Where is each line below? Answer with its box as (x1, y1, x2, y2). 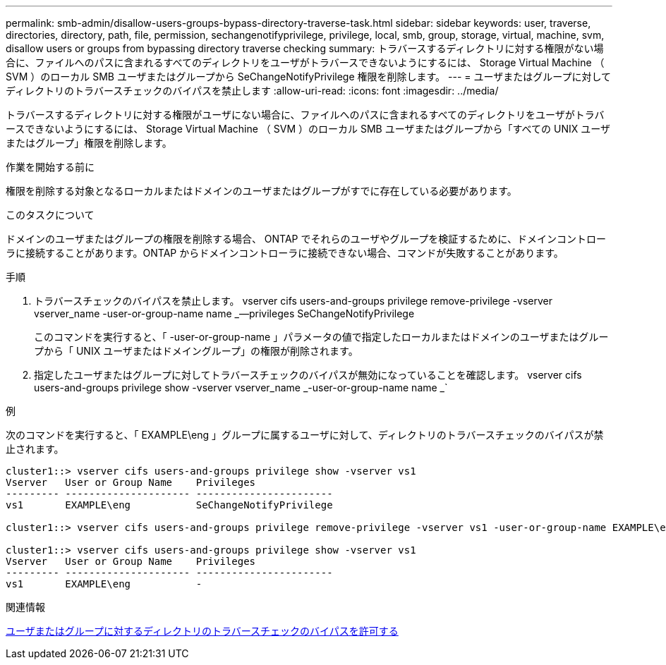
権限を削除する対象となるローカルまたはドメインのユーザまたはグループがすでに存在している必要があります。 (6, 185, 517, 197)
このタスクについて (6, 209, 95, 221)
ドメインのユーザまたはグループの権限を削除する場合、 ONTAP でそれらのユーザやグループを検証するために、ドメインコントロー (6, 233, 606, 245)
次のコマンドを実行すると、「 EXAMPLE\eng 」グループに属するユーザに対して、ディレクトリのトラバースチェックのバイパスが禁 (6, 429, 604, 441)
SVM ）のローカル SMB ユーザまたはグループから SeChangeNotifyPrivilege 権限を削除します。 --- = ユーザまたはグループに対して (6, 71, 611, 83)
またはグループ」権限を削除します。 (6, 137, 172, 149)
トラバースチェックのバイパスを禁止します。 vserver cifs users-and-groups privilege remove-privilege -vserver (34, 295, 553, 307)
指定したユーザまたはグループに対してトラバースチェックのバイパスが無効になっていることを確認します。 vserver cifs (34, 369, 582, 381)
